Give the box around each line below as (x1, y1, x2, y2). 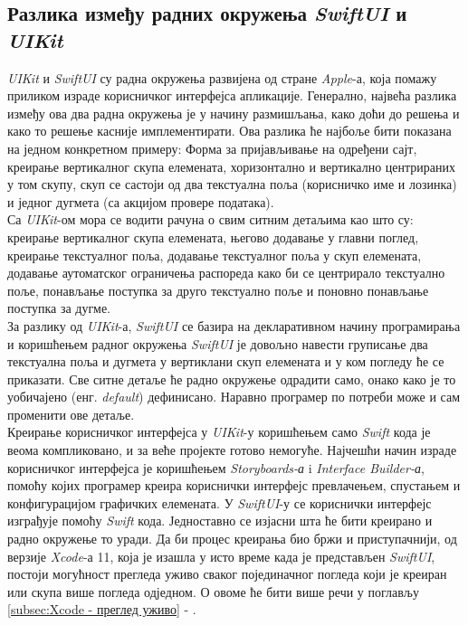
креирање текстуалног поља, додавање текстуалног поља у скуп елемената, (7, 245, 422, 264)
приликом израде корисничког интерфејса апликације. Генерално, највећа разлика (7, 86, 457, 105)
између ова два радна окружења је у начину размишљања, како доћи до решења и (7, 103, 460, 122)
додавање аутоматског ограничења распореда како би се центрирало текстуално (7, 263, 445, 282)
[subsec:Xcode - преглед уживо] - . (7, 600, 196, 619)
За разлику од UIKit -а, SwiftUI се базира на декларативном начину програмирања (7, 316, 461, 335)
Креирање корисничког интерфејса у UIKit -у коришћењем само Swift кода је (7, 422, 431, 441)
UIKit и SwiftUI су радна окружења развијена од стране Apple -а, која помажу (7, 68, 437, 87)
